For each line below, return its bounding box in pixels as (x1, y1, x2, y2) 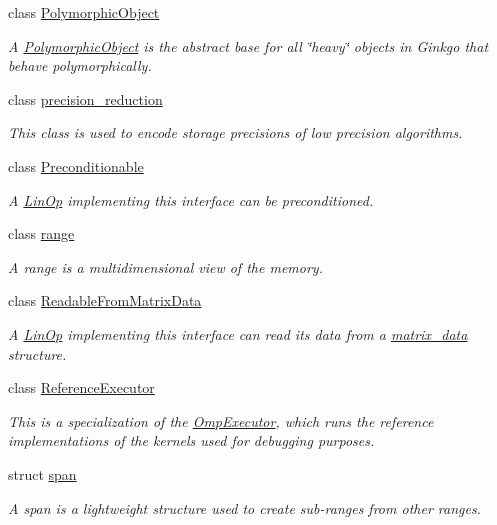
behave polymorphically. (8, 55, 152, 76)
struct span (8, 463, 77, 484)
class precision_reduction (8, 88, 163, 109)
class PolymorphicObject (8, 2, 160, 22)
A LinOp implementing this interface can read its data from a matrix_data (8, 323, 468, 344)
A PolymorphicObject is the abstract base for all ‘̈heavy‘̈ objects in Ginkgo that (8, 35, 489, 56)
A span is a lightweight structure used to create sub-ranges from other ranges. (8, 497, 481, 518)
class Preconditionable (8, 155, 144, 176)
